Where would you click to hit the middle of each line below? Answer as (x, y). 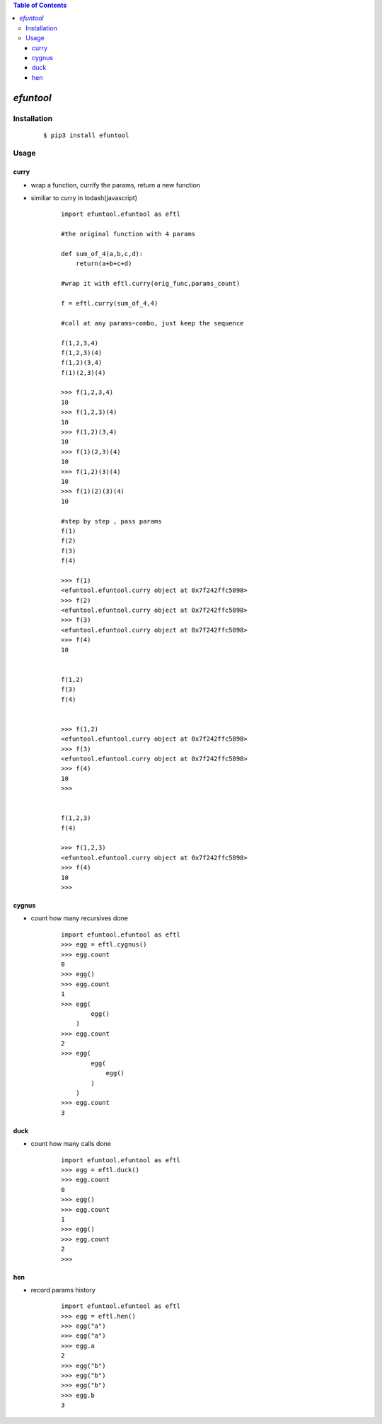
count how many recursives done (80, 918)
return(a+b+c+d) (104, 264)
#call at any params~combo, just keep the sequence (152, 323)
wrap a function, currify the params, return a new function (116, 185)
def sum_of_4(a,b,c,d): (102, 254)
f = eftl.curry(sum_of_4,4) (110, 303)
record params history (63, 1290)
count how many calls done (71, 1144)
